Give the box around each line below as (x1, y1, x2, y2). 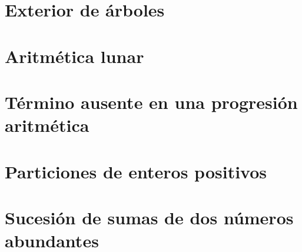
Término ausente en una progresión (5, 89, 298, 114)
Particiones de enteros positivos (5, 159, 267, 183)
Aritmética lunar (5, 44, 144, 68)
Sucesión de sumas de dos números (5, 205, 294, 229)
